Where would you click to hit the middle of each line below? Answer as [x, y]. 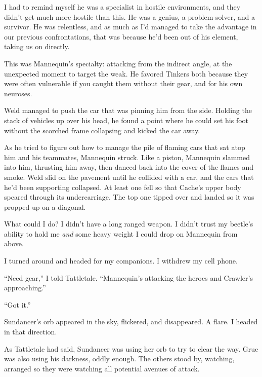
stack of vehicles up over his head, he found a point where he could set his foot [126, 120]
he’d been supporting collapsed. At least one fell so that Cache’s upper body [123, 187]
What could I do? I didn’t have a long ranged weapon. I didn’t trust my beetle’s [129, 224]
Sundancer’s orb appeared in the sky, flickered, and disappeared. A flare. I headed [131, 322]
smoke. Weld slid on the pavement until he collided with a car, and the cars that [129, 177]
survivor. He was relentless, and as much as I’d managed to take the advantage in [130, 27]
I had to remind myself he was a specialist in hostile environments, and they [122, 7]
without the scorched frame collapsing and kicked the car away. [102, 130]
